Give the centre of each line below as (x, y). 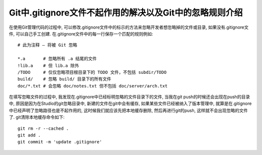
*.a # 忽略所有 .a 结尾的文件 (57, 59)
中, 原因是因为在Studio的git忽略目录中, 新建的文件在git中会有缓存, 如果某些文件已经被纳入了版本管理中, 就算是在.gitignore (130, 103)
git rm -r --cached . (43, 128)
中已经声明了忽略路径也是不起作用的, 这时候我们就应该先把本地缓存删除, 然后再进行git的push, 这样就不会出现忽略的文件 (128, 110)
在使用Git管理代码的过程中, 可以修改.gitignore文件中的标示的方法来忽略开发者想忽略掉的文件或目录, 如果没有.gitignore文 (129, 27)
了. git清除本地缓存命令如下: (37, 117)
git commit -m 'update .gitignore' (60, 142)
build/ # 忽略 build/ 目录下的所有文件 (65, 79)
